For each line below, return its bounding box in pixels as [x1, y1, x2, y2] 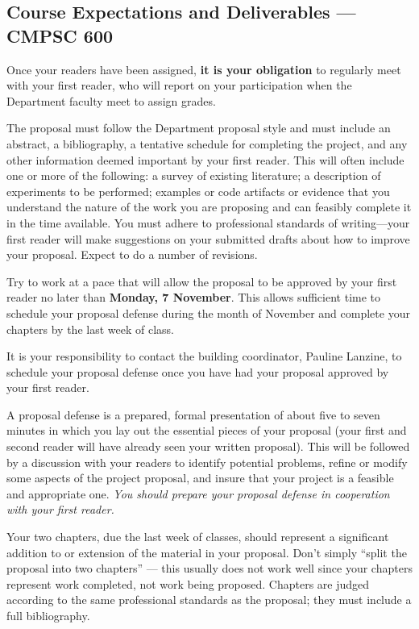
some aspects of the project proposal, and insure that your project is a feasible [6, 469, 394, 486]
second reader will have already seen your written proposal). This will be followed [6, 438, 410, 455]
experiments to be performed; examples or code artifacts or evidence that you [6, 182, 390, 199]
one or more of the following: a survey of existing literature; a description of [6, 167, 381, 184]
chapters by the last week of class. [6, 320, 174, 337]
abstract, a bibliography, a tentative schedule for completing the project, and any [6, 135, 408, 152]
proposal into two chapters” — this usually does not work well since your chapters [6, 560, 413, 577]
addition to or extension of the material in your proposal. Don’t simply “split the [6, 544, 407, 560]
